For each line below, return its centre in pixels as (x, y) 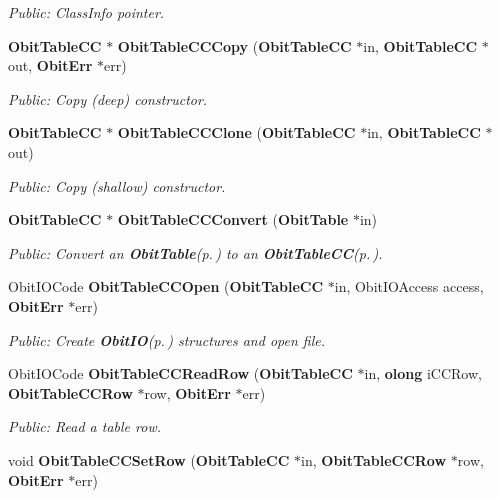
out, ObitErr (50, 65)
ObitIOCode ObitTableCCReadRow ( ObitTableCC (180, 373)
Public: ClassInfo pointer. (86, 12)
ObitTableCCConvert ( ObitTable (233, 219)
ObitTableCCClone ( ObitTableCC (236, 132)
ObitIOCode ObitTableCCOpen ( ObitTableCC (166, 286)
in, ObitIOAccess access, (409, 286)
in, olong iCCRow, (423, 373)
